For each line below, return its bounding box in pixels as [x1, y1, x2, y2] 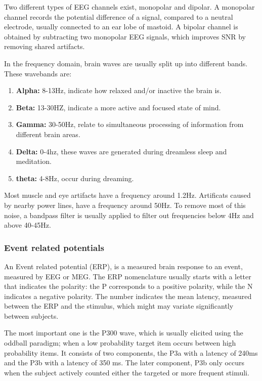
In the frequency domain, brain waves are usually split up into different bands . [4, 58, 248, 68]
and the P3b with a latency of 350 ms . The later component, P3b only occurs [4, 357, 245, 368]
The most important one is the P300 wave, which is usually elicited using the [4, 327, 243, 338]
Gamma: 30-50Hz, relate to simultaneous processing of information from [16, 119, 244, 130]
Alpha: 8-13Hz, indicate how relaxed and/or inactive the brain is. [16, 85, 222, 96]
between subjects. [4, 310, 59, 321]
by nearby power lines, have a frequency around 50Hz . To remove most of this [4, 199, 246, 210]
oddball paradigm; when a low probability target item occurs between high [4, 337, 236, 348]
